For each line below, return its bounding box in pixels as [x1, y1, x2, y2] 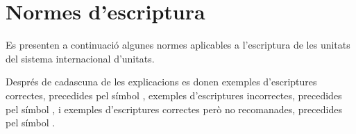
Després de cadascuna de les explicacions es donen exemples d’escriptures [6, 74, 317, 89]
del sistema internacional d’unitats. [6, 51, 155, 65]
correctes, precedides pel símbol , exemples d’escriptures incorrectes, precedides [6, 87, 342, 102]
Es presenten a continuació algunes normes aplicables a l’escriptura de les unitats [6, 37, 350, 52]
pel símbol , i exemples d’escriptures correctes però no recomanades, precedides [6, 101, 342, 116]
